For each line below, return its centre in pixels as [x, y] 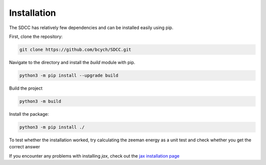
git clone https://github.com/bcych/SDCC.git [75, 49]
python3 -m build [40, 101]
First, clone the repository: [36, 36]
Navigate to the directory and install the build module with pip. [72, 62]
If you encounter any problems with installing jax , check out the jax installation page [94, 156]
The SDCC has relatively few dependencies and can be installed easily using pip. [91, 28]
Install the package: [29, 114]
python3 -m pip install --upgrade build [69, 75]
